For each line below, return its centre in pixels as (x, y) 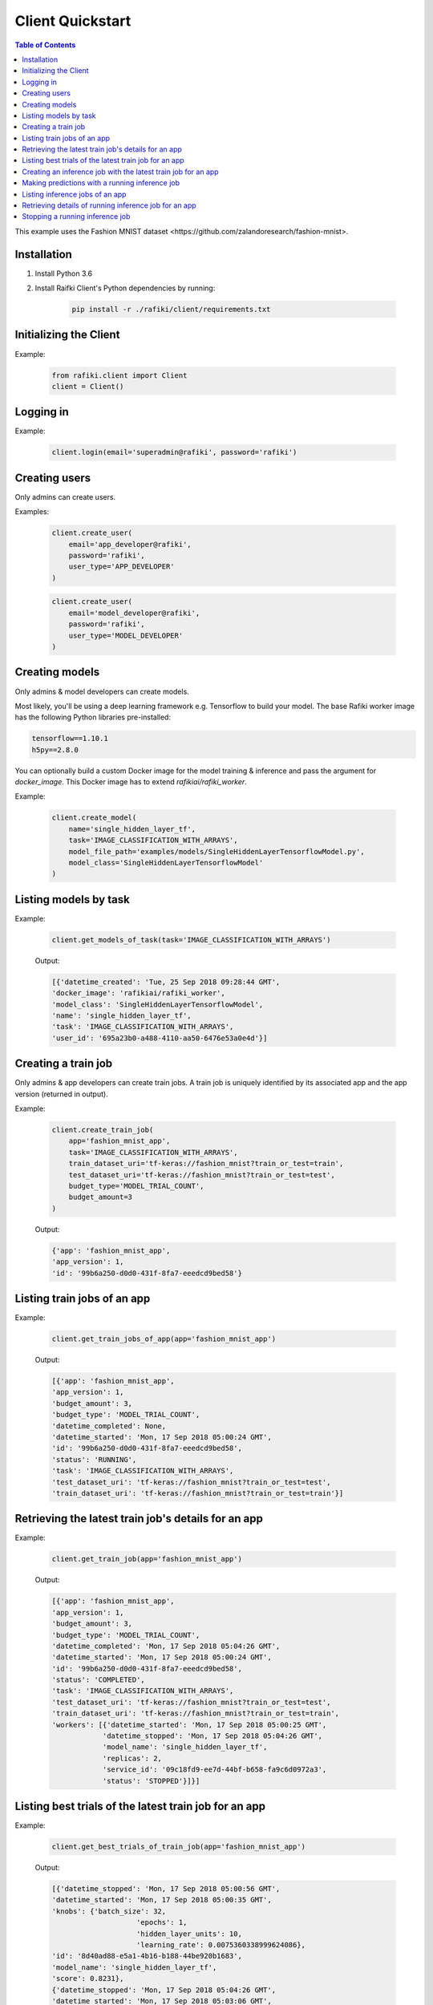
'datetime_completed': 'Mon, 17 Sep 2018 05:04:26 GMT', (166, 1646)
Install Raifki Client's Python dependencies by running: (125, 288)
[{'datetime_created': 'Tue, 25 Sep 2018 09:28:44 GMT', (166, 982)
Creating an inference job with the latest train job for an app (121, 172)
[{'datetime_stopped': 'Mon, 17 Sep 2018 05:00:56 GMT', (166, 1889)
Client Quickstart (73, 21)
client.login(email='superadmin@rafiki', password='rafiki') (174, 452)
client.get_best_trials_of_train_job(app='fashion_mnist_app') (179, 1847)
